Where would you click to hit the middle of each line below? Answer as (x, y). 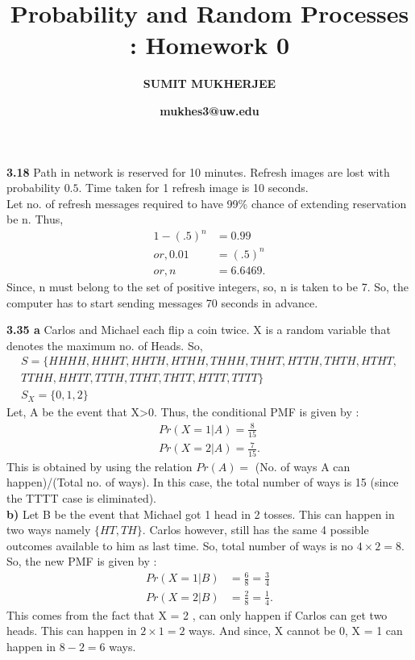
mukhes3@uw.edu (210, 110)
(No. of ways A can (303, 466)
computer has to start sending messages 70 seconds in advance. (162, 302)
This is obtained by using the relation (100, 466)
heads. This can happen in (72, 631)
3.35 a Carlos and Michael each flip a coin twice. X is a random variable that (199, 330)
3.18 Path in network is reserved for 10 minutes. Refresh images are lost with (198, 171)
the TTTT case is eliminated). (82, 497)
